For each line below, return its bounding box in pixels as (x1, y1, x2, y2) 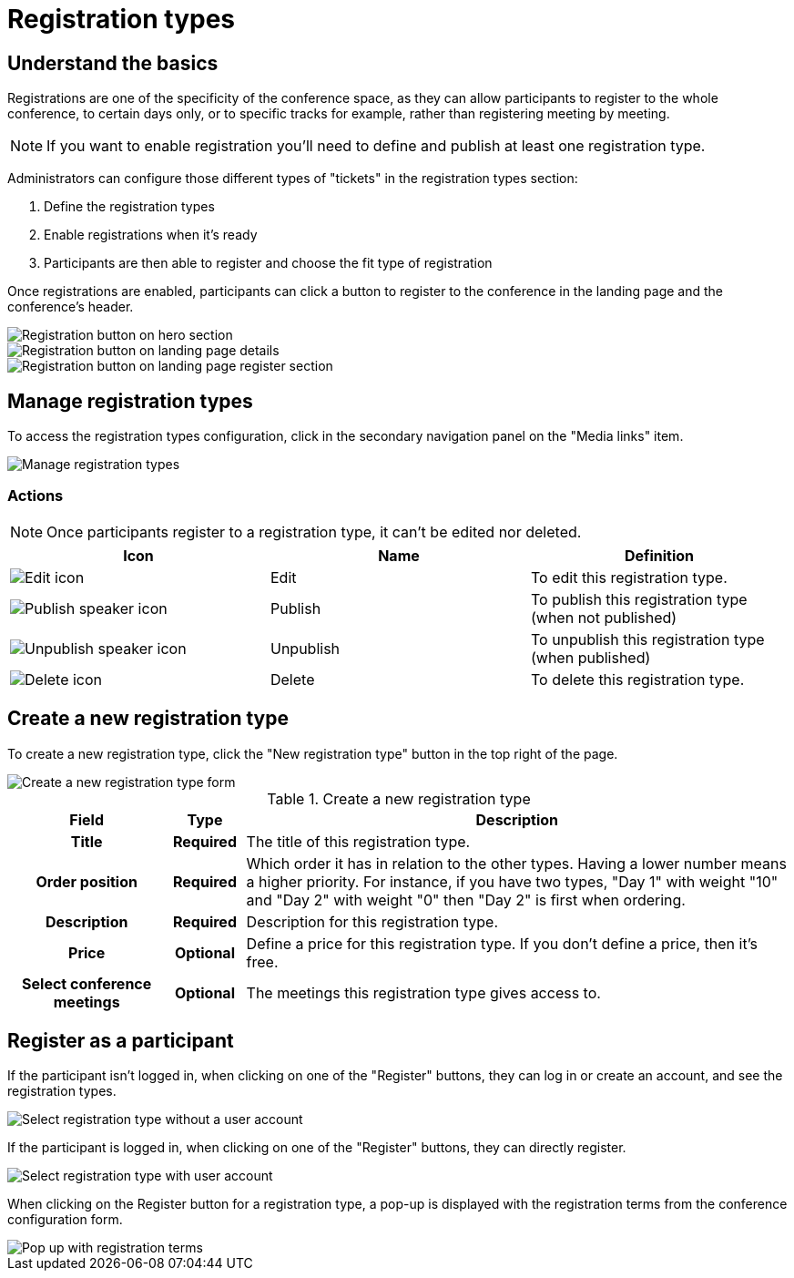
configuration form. (7, 1212, 123, 1228)
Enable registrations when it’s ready (44, 227, 258, 243)
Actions (7, 486, 64, 506)
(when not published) (530, 608, 677, 627)
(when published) (530, 648, 651, 667)
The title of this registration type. (246, 832, 471, 851)
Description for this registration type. (246, 912, 499, 931)
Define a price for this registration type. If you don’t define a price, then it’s (246, 934, 758, 953)
